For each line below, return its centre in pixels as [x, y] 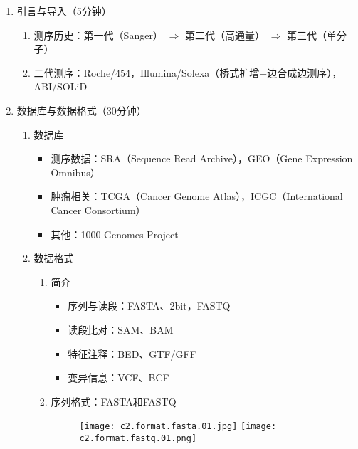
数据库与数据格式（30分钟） [81, 110]
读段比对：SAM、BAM [121, 329]
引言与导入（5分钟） [64, 11]
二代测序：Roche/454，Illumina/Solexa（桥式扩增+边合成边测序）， [188, 72]
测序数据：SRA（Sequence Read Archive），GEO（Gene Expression [202, 158]
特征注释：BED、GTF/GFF [132, 353]
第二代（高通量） [225, 35]
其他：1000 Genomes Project [115, 234]
